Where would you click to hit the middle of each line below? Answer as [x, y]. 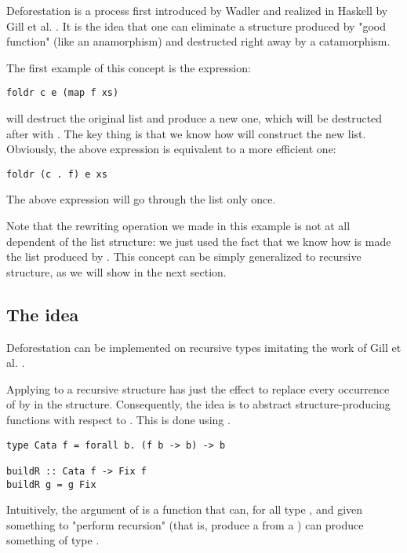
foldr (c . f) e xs [57, 174]
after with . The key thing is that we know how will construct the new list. [186, 133]
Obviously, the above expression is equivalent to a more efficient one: [171, 149]
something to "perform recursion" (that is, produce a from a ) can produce [185, 524]
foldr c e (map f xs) [63, 93]
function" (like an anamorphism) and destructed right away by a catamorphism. [198, 41]
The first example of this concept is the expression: [129, 67]
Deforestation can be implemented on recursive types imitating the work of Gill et [204, 347]
